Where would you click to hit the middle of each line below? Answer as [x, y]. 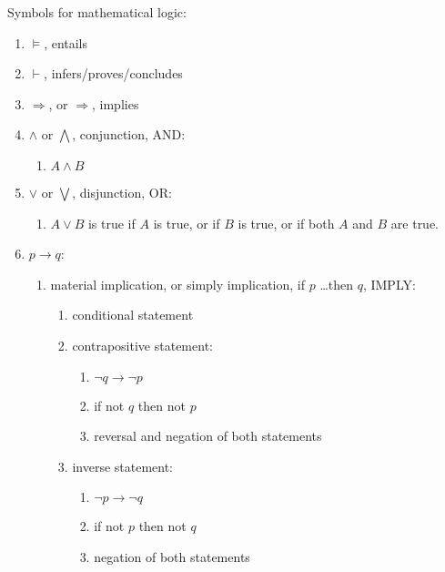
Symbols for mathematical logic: [97, 12]
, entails [66, 42]
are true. [415, 223]
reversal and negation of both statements [208, 436]
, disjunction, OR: [122, 192]
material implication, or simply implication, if [178, 284]
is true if [111, 223]
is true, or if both [286, 223]
